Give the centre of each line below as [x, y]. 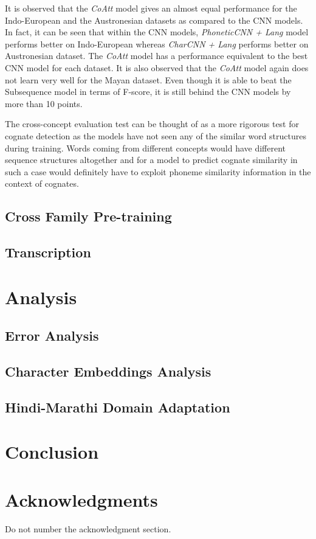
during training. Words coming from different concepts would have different [146, 148]
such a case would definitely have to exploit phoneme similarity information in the [158, 171]
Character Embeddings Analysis [108, 371]
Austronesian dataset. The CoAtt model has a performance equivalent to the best [156, 56]
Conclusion [52, 452]
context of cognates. [42, 183]
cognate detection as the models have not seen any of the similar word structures [156, 135]
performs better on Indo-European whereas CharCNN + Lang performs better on [157, 43]
